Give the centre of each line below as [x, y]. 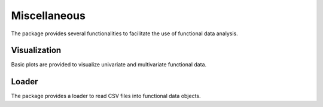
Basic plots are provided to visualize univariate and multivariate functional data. [109, 65]
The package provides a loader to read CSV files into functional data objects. [106, 96]
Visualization [36, 51]
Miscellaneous [48, 16]
